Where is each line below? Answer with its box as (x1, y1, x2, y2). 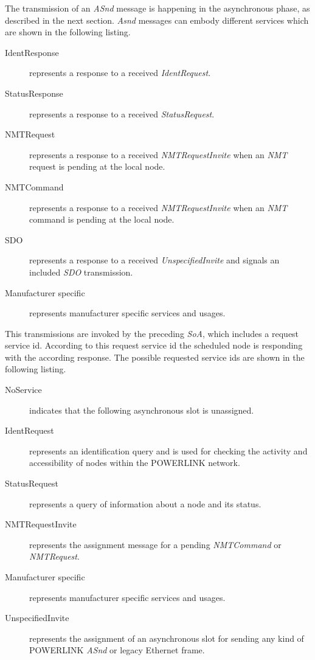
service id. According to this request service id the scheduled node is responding (5, 339, 303, 352)
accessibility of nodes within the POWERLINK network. (29, 456, 240, 469)
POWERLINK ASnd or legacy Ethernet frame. (29, 644, 205, 656)
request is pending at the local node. (29, 160, 165, 173)
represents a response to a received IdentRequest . (29, 66, 211, 79)
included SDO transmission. (29, 265, 133, 278)
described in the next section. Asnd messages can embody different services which (5, 13, 309, 26)
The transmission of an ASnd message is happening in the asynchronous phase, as (5, 2, 310, 14)
